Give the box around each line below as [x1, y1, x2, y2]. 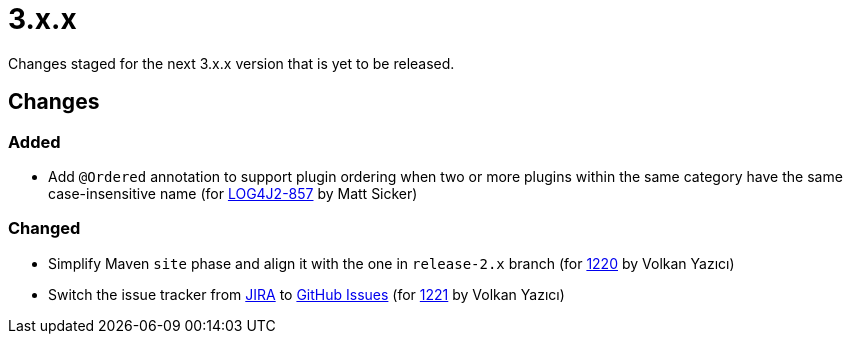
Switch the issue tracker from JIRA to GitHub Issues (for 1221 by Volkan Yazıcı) [48, 285, 565, 303]
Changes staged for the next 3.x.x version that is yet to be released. [8, 54, 455, 72]
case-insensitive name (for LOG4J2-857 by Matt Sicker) [48, 184, 418, 202]
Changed [8, 218, 81, 239]
